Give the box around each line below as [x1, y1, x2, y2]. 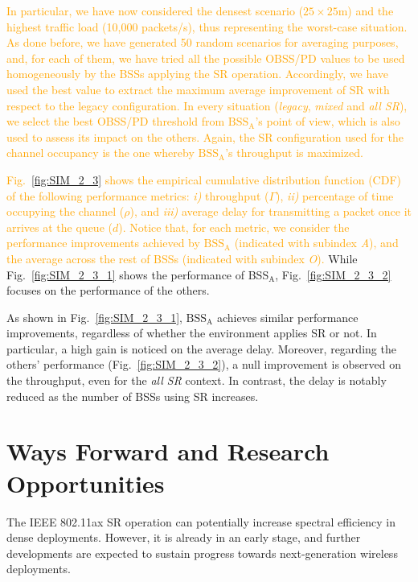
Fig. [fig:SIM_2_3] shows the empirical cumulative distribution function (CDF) [6, 171, 401, 188]
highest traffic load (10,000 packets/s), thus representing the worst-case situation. [6, 18, 408, 35]
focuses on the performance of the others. [6, 282, 210, 299]
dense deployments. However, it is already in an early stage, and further [6, 529, 361, 546]
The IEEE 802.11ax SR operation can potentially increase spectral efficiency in [6, 513, 396, 530]
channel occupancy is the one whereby [6, 144, 195, 161]
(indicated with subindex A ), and [234, 234, 399, 251]
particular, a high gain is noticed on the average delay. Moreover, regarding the [6, 340, 396, 357]
